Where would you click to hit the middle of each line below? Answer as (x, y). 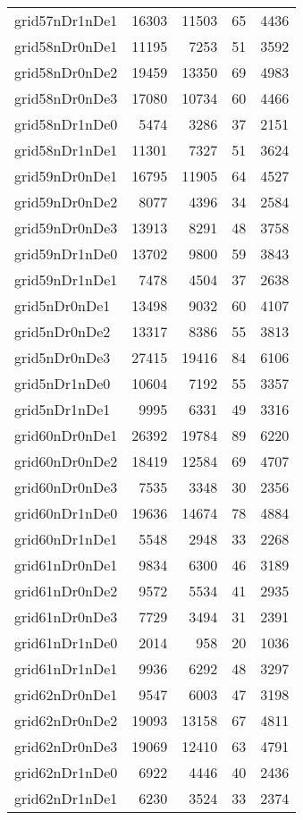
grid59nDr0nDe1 (66, 176)
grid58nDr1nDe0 (66, 124)
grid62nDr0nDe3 (66, 746)
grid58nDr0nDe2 (66, 72)
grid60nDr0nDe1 (66, 435)
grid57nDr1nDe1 (66, 20)
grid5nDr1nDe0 (63, 383)
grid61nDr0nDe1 (66, 565)
